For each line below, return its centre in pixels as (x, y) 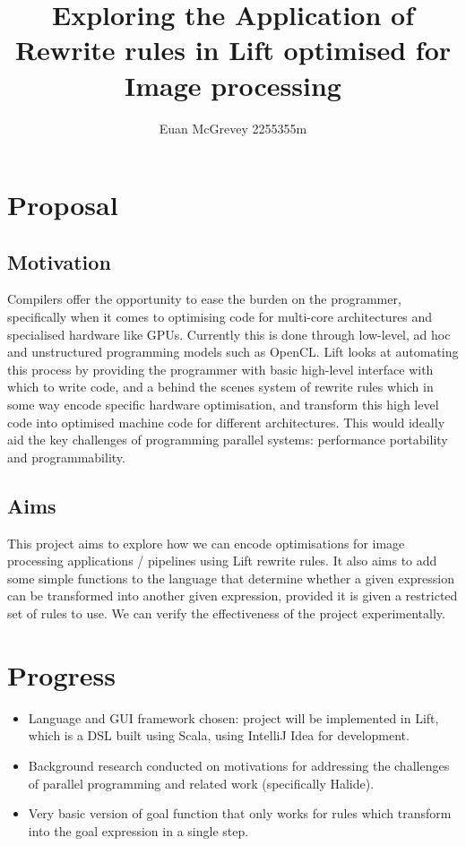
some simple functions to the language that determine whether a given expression (231, 578)
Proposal (63, 205)
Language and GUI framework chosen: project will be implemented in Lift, (233, 717)
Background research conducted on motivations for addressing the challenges (239, 765)
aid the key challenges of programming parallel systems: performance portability (228, 440)
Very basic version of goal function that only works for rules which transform (240, 813)
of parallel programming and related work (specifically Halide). (201, 783)
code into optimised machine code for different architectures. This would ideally (226, 422)
